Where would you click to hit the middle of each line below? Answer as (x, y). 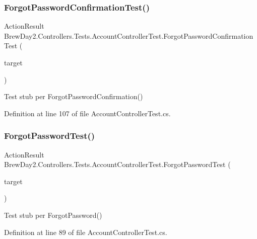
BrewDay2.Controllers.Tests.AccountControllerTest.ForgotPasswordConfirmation (129, 35)
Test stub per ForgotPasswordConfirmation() (74, 96)
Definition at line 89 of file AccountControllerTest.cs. (86, 232)
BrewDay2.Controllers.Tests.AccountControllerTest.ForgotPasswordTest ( (117, 164)
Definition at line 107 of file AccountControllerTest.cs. (87, 113)
